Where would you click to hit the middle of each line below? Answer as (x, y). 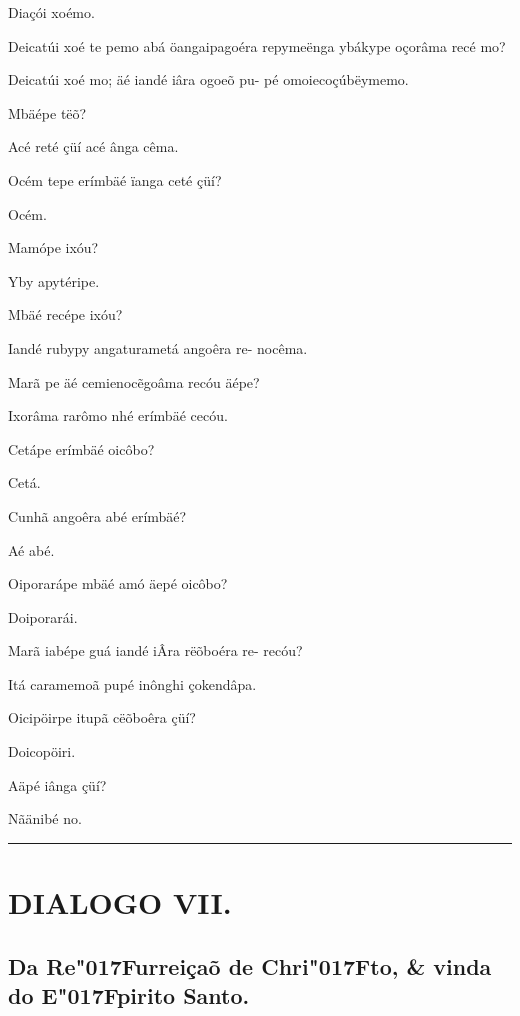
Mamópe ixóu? (53, 247)
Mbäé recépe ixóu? (65, 314)
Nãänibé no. (45, 818)
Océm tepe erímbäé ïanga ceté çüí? (115, 179)
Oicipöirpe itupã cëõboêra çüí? (102, 717)
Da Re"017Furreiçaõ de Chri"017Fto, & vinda (250, 965)
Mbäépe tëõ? (47, 112)
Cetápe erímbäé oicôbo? (81, 448)
